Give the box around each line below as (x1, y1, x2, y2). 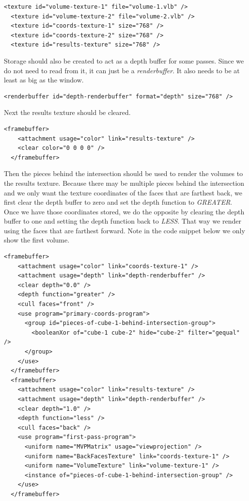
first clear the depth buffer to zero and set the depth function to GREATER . (4, 197, 233, 207)
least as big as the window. (4, 75, 84, 85)
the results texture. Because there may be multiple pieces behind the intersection (4, 178, 245, 188)
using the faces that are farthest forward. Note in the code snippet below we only (4, 225, 245, 235)
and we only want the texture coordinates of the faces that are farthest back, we (4, 187, 242, 197)
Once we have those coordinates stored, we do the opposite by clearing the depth (4, 206, 245, 216)
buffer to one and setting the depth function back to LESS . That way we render (4, 216, 241, 226)
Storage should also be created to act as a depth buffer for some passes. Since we (4, 55, 244, 65)
